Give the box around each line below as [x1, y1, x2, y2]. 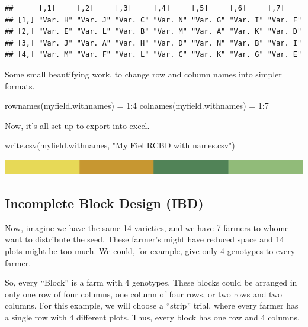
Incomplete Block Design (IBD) [5, 194, 204, 212]
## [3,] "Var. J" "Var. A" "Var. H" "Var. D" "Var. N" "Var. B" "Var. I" [5, 38, 302, 47]
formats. [5, 79, 35, 92]
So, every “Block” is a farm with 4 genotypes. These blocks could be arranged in [5, 276, 297, 289]
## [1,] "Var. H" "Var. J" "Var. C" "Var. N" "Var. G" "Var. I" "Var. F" [5, 15, 302, 24]
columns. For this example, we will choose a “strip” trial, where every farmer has [5, 299, 299, 312]
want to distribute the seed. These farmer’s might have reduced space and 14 [5, 233, 284, 245]
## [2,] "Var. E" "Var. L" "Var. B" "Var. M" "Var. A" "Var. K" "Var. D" [5, 27, 302, 36]
